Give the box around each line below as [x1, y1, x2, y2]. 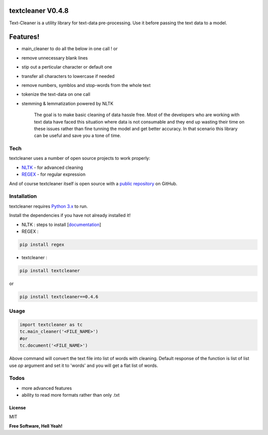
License [9, 405, 26, 411]
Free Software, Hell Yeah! [9, 423, 63, 429]
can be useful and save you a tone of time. [34, 133, 122, 139]
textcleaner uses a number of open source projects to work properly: [9, 155, 151, 161]
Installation [9, 193, 37, 200]
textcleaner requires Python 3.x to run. [9, 203, 88, 209]
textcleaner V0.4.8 [9, 6, 69, 15]
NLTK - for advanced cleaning [21, 164, 83, 170]
